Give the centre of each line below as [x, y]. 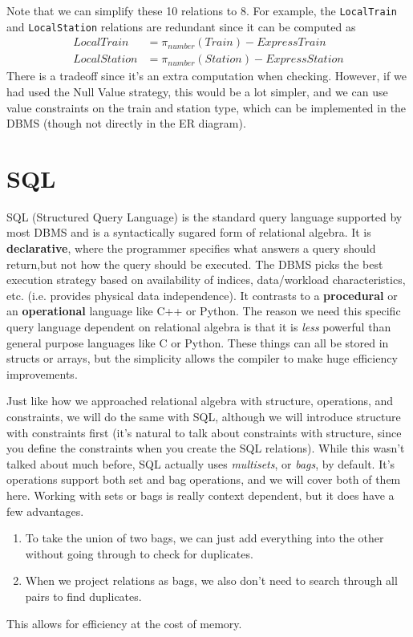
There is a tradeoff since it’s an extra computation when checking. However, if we [206, 76]
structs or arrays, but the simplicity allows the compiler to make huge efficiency [202, 358]
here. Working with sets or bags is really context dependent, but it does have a [200, 495]
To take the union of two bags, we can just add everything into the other [204, 538]
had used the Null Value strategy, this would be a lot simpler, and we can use [197, 91]
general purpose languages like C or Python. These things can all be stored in [198, 342]
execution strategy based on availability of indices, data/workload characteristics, [206, 280]
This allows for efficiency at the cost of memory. [124, 623]
